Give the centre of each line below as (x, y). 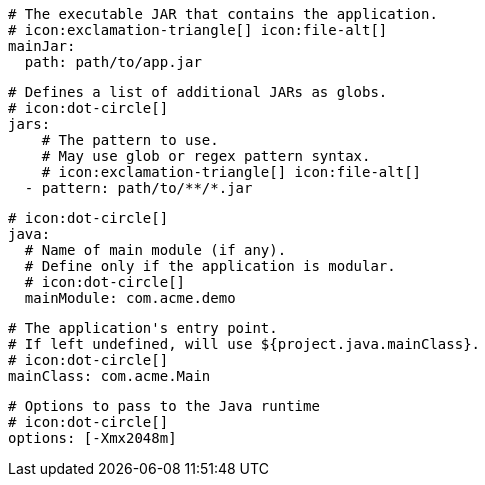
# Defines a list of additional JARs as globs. (198, 92)
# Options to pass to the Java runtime (164, 406)
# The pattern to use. (130, 140)
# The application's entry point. (143, 328)
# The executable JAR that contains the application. (223, 14)
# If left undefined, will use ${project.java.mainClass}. (244, 344)
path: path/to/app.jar (113, 62)
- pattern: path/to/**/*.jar (138, 188)
